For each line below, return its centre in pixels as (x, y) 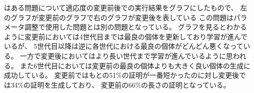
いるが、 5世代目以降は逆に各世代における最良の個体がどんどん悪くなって (124, 46)
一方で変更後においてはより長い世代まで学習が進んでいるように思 (126, 55)
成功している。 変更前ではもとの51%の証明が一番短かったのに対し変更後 (122, 75)
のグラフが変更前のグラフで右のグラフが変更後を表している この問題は (119, 17)
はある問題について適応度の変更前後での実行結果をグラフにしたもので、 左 (126, 7)
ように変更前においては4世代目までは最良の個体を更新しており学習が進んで (126, 36)
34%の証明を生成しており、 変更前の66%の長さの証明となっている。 (120, 84)
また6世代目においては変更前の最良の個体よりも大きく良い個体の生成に (135, 65)
